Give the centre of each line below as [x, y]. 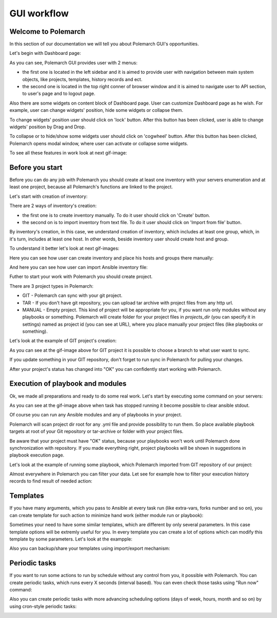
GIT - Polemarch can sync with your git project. [72, 295]
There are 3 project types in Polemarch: [51, 286]
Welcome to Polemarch [47, 32]
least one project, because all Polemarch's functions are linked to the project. [91, 187]
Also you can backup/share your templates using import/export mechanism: [90, 548]
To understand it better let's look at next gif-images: [64, 248]
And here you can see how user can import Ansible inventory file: [79, 267]
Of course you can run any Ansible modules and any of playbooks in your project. [96, 415]
